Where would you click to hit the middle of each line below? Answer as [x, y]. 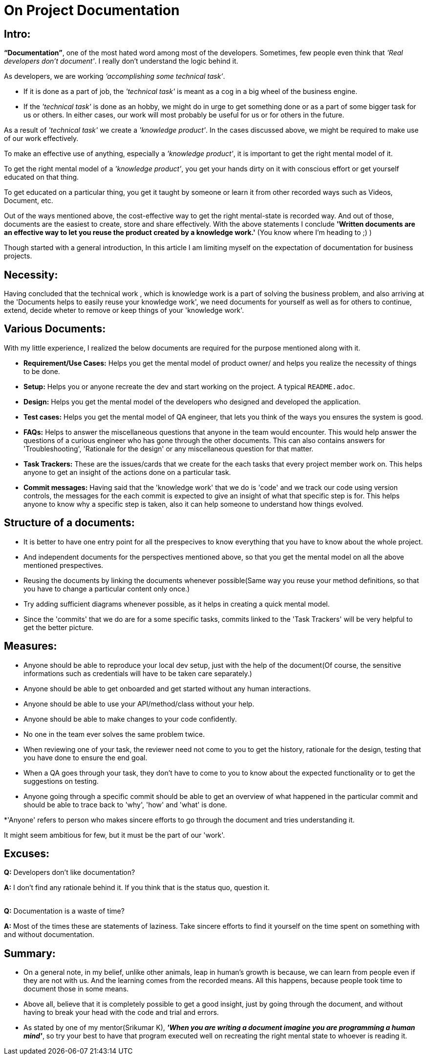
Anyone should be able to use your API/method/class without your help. [139, 704]
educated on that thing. [42, 177]
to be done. [42, 371]
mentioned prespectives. [64, 565]
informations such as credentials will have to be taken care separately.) [138, 673]
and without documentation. [49, 935]
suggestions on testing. [61, 781]
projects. [18, 256]
